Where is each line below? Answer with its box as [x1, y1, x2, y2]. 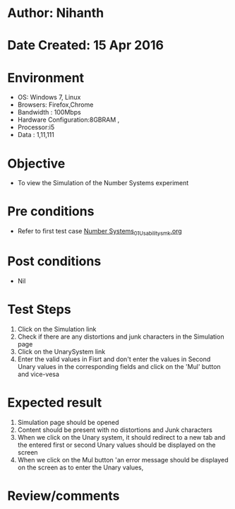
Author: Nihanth [7, 5, 104, 21]
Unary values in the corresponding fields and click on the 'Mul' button [17, 362, 221, 370]
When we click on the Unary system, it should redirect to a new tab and [17, 433, 226, 441]
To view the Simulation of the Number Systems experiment [17, 179, 189, 187]
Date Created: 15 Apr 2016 [7, 37, 164, 54]
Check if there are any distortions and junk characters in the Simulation [17, 332, 224, 341]
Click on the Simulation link [17, 324, 97, 333]
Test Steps [7, 302, 72, 317]
